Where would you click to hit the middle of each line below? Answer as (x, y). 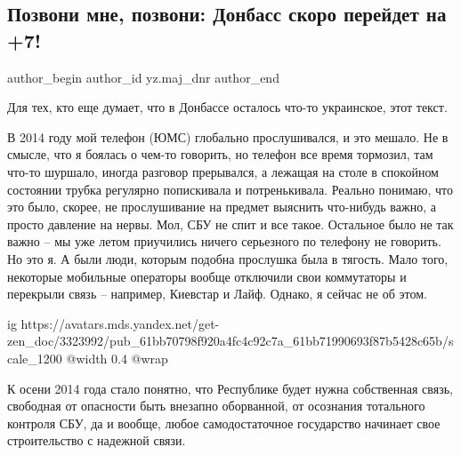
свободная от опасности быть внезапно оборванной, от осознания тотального (216, 406)
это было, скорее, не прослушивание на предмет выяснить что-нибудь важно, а (222, 207)
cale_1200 (35, 358)
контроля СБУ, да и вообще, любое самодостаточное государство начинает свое (224, 423)
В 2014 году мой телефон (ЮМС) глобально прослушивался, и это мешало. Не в (228, 136)
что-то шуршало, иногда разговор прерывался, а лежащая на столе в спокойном (223, 171)
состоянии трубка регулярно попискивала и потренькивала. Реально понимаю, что (230, 189)
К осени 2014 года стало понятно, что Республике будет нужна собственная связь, (230, 388)
